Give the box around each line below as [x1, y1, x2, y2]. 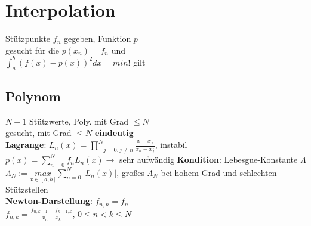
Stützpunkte [5, 32, 51, 45]
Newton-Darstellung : [5, 194, 93, 207]
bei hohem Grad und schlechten [161, 166, 277, 178]
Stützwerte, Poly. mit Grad [29, 114, 129, 127]
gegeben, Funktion [63, 32, 131, 45]
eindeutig [94, 126, 134, 139]
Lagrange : [5, 138, 47, 150]
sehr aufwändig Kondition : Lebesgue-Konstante [119, 153, 298, 165]
